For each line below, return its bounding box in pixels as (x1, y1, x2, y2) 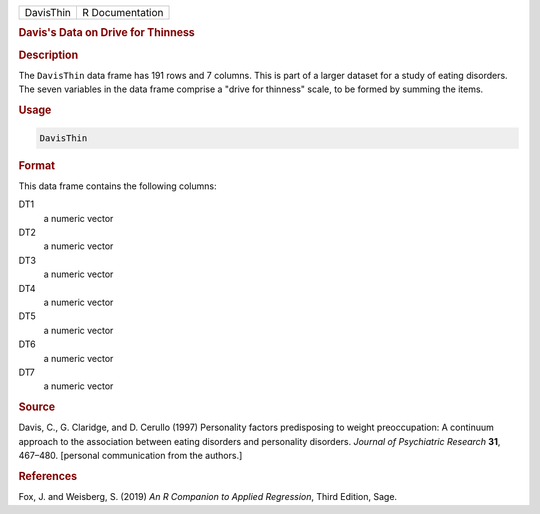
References (18, 469, 78, 483)
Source (18, 400, 56, 414)
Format (18, 158, 55, 172)
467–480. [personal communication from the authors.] (18, 450, 243, 462)
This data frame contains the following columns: (18, 180, 217, 192)
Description (18, 48, 79, 62)
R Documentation (81, 6, 164, 19)
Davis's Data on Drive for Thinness (18, 26, 195, 40)
